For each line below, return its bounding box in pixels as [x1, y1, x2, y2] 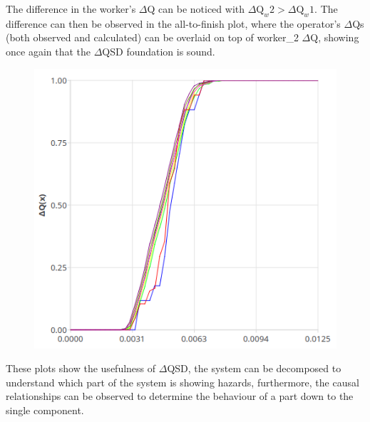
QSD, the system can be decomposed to [167, 361, 341, 376]
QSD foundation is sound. [102, 43, 215, 58]
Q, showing [310, 30, 359, 45]
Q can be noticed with [147, 1, 245, 16]
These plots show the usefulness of [6, 361, 156, 376]
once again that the [6, 43, 91, 58]
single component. [6, 402, 84, 417]
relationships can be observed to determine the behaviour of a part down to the [6, 389, 354, 403]
